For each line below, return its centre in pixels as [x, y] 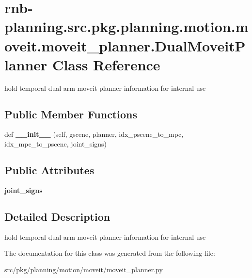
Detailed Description [57, 216]
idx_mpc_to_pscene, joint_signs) [56, 144]
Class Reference [106, 64]
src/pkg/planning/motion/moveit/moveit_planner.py [84, 269]
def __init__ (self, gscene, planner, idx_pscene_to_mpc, [94, 134]
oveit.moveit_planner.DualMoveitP [125, 45]
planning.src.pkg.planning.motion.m [126, 26]
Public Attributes [49, 170]
